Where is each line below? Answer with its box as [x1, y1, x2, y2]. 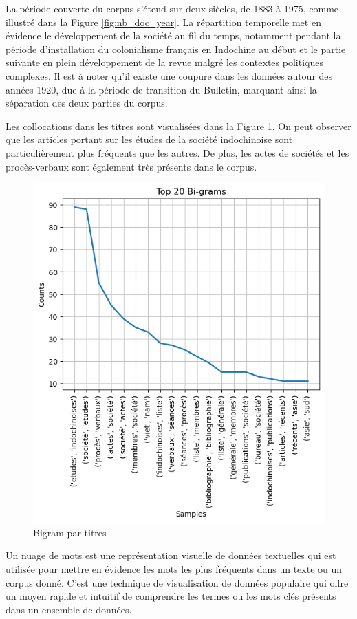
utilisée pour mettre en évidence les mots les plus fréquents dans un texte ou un [6, 561, 343, 576]
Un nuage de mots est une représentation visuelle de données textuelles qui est [6, 548, 336, 563]
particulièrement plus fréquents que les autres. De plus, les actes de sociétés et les [6, 145, 349, 160]
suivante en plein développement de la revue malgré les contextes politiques [6, 55, 323, 69]
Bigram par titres [33, 525, 107, 539]
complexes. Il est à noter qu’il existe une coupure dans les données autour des [6, 68, 333, 83]
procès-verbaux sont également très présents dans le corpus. [6, 159, 257, 173]
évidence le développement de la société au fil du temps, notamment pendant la [6, 28, 341, 43]
